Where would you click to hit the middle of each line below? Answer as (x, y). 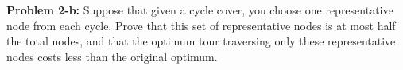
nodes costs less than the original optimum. (112, 56)
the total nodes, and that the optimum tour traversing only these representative (201, 41)
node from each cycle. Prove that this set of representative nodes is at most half (201, 25)
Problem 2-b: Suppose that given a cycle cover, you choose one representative (200, 10)
